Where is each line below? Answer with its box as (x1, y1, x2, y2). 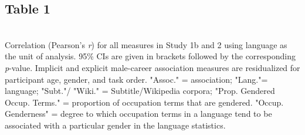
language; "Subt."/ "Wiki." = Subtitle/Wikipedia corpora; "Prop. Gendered (5, 85, 275, 97)
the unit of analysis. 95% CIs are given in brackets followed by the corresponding (5, 50, 296, 62)
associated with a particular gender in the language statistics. (5, 119, 226, 131)
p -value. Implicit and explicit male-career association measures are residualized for (5, 61, 300, 73)
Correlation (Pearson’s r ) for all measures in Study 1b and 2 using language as (5, 38, 287, 50)
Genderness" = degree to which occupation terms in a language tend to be (5, 107, 272, 120)
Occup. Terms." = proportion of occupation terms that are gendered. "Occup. (5, 96, 284, 108)
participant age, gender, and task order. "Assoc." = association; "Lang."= (5, 73, 268, 85)
